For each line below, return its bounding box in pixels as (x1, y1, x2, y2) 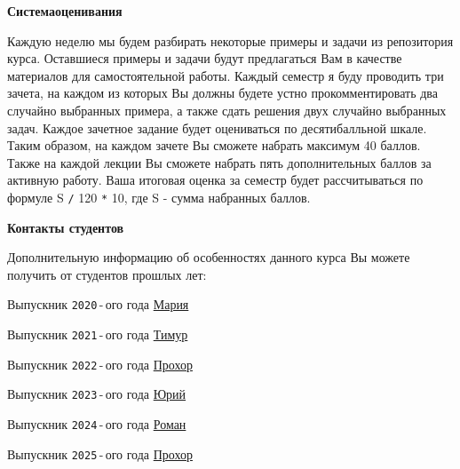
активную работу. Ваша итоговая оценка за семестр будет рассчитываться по (7, 171, 424, 189)
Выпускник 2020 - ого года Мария (7, 295, 189, 314)
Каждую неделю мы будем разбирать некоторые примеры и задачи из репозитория (7, 31, 454, 50)
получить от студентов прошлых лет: (7, 265, 207, 283)
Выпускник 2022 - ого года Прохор (7, 354, 193, 373)
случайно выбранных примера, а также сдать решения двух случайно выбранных (7, 100, 447, 119)
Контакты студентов (7, 218, 124, 236)
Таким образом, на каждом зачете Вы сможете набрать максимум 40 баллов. (7, 136, 421, 155)
